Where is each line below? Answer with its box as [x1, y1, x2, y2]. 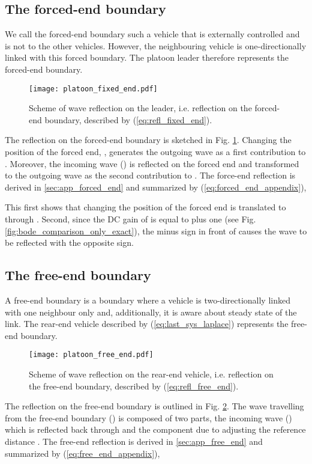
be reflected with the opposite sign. [5, 236, 134, 249]
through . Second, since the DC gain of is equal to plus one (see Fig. [5, 212, 256, 225]
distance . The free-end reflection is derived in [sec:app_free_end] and [5, 435, 263, 447]
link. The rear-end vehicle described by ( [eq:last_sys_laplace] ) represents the [5, 317, 289, 330]
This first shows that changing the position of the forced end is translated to [5, 201, 286, 213]
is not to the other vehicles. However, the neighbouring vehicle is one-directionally [5, 39, 307, 52]
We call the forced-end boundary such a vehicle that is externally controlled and [5, 28, 300, 40]
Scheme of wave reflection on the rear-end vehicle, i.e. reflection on [29, 368, 274, 380]
